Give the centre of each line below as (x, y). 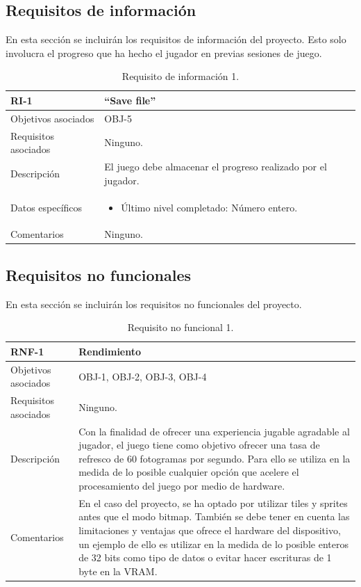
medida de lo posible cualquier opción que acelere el (189, 472)
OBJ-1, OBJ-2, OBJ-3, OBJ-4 (143, 376)
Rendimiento (110, 351)
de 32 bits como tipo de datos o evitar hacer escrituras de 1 (205, 557)
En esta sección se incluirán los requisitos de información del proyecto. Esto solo (176, 39)
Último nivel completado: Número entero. (209, 207)
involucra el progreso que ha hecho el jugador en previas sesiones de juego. (164, 53)
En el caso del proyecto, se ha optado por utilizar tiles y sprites (213, 502)
